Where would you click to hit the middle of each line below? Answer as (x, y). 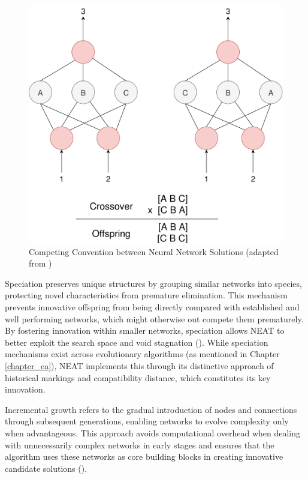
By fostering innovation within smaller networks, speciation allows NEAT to (145, 330)
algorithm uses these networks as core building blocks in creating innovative (144, 456)
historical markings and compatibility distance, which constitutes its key (138, 377)
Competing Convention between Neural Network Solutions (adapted (154, 251)
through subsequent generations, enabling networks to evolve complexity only (147, 421)
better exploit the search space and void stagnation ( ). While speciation (137, 342)
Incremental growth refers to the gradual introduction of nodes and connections (151, 409)
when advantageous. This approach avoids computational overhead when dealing (153, 432)
